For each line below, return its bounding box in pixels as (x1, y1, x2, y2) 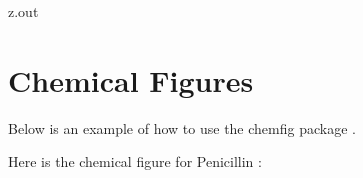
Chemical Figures (8, 59, 254, 100)
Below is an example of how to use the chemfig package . (8, 117, 356, 138)
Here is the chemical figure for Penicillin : (8, 151, 262, 172)
